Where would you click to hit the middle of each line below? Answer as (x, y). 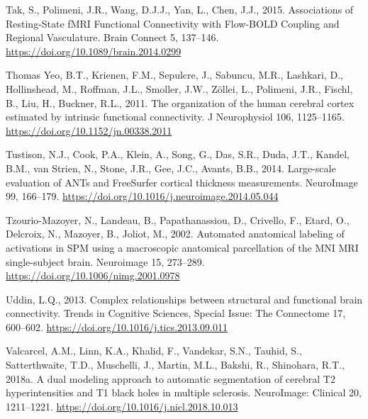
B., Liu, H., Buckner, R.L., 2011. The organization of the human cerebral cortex (180, 102)
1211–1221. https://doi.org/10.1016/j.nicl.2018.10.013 (122, 406)
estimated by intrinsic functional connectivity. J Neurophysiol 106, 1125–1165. (175, 117)
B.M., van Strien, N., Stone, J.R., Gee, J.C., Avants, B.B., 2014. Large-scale (171, 168)
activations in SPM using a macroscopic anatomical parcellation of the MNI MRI (182, 247)
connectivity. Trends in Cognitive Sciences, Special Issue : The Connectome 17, (176, 313)
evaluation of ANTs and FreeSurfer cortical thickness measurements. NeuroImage (182, 182)
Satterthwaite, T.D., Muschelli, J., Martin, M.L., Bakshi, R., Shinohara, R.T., (175, 365)
